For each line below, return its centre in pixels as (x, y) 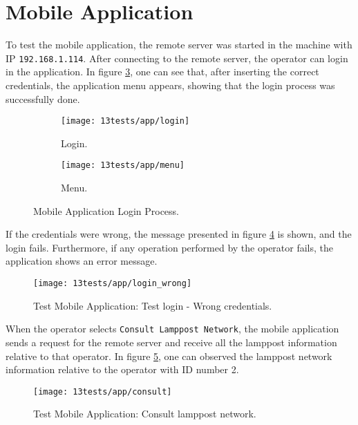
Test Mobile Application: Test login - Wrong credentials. (153, 305)
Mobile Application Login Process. (106, 210)
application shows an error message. (82, 261)
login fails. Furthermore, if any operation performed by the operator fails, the (170, 247)
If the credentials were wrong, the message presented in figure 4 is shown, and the (179, 234)
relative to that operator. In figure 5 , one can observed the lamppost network (169, 356)
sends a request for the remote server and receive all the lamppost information (171, 342)
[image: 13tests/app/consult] (103, 391)
